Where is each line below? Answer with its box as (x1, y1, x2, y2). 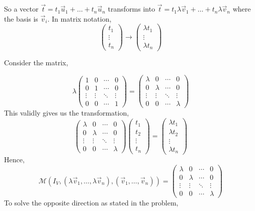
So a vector (4, 4, 39, 14)
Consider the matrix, (4, 57, 68, 68)
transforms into (108, 4, 155, 14)
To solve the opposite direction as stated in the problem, (4, 197, 179, 208)
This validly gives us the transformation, (4, 108, 129, 118)
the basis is (4, 13, 38, 24)
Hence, (4, 154, 25, 165)
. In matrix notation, (47, 13, 112, 24)
